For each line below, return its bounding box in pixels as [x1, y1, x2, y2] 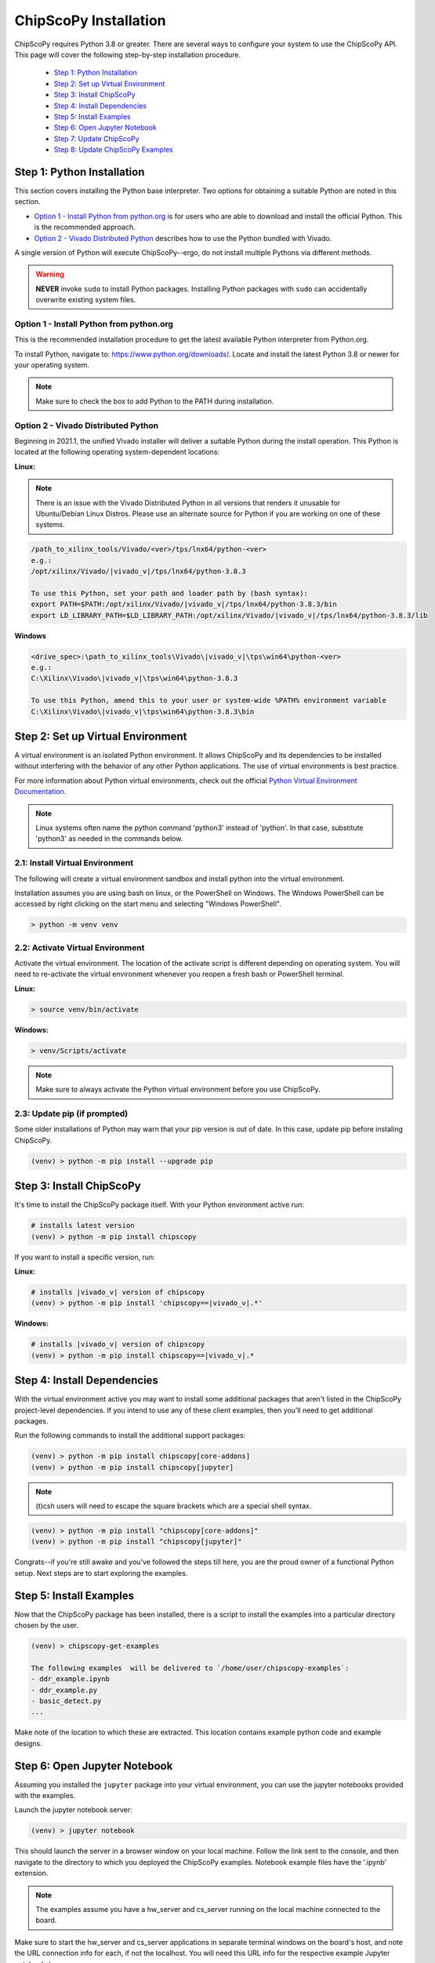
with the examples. [14, 1791, 76, 1800]
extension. [14, 1869, 49, 1878]
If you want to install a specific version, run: [14, 1252, 156, 1262]
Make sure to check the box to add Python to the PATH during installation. [35, 397, 274, 406]
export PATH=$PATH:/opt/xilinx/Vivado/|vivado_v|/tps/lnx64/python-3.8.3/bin [31, 600, 337, 609]
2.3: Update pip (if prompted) [14, 1108, 129, 1119]
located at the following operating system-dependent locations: [14, 448, 220, 457]
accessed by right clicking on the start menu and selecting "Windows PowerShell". [14, 899, 282, 908]
